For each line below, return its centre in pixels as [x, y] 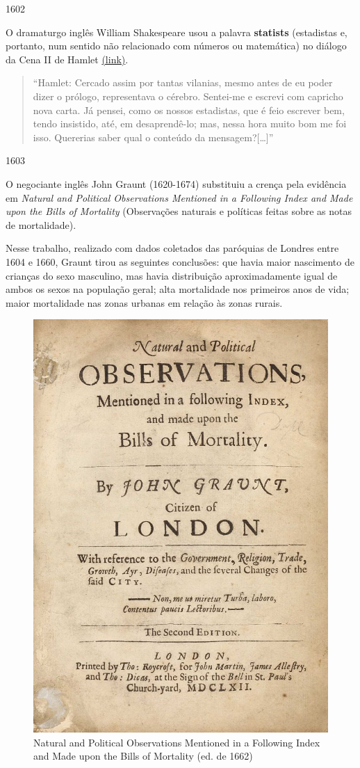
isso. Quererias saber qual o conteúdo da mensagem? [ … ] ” [153, 137]
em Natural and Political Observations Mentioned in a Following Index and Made [179, 197]
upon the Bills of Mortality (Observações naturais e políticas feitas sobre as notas [179, 211]
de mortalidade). [41, 224]
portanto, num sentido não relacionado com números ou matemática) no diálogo [176, 46]
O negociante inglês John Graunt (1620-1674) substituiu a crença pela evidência [176, 183]
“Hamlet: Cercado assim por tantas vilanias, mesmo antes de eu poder [183, 82]
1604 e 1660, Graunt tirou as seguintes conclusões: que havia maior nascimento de [180, 261]
